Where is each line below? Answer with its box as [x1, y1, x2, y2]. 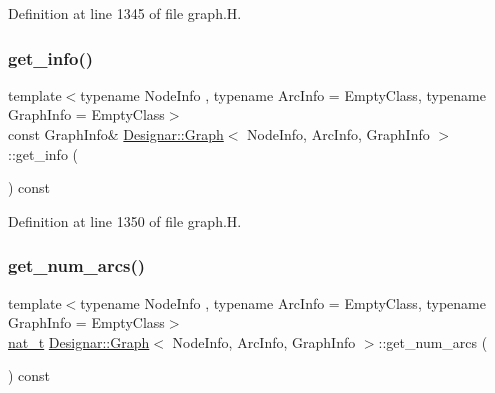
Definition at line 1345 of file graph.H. [8, 3, 242, 23]
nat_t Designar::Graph [8, 331, 150, 352]
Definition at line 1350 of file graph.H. [8, 210, 242, 231]
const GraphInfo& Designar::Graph [8, 124, 224, 144]
